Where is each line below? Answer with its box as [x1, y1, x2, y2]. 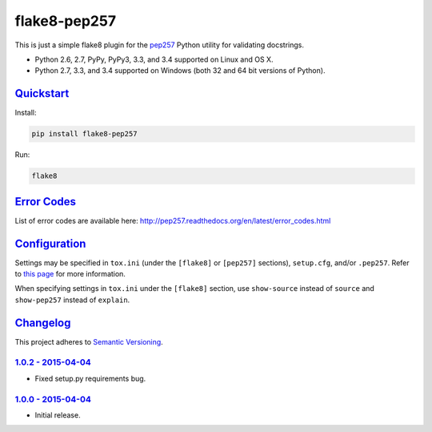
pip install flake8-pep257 [31, 129, 138, 139]
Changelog [14, 316, 71, 329]
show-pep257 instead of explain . [14, 295, 130, 305]
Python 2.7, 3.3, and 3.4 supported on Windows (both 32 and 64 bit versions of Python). [34, 66, 326, 75]
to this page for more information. [14, 268, 126, 278]
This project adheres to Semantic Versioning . [14, 337, 163, 346]
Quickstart [14, 87, 70, 100]
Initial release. [34, 410, 81, 420]
